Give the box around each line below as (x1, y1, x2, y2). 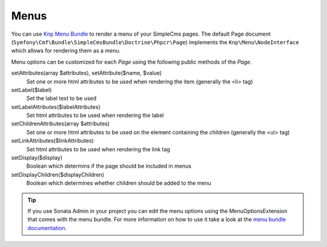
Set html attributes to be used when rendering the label (26, 112, 164, 119)
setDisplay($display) (11, 154, 63, 162)
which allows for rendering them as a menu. (11, 47, 121, 54)
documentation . (27, 224, 67, 231)
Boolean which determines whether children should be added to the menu (26, 179, 211, 187)
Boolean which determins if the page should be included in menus (26, 162, 192, 170)
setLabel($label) (11, 86, 52, 93)
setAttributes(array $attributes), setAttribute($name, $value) (11, 70, 162, 77)
